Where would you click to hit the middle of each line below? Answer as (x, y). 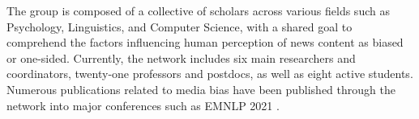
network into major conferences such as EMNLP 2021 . (143, 105)
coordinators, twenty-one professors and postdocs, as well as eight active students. (210, 74)
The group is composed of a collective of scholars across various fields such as (198, 10)
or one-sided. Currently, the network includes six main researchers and (181, 57)
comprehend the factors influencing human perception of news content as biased (205, 42)
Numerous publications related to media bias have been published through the (201, 89)
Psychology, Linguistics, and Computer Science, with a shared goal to (180, 26)
